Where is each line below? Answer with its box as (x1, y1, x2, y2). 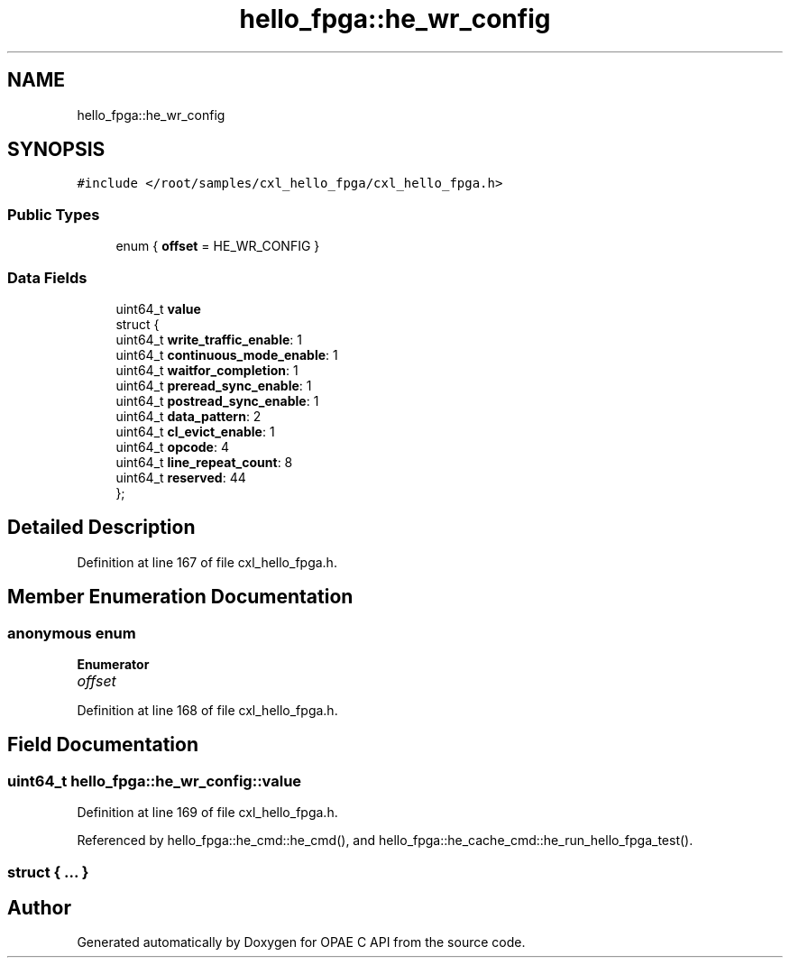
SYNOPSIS (7, 138, 106, 161)
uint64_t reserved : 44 (115, 469, 246, 485)
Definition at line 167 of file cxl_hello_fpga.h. (77, 554, 337, 570)
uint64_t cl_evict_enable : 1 (115, 423, 275, 439)
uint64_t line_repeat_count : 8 (115, 454, 293, 470)
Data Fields (7, 268, 87, 287)
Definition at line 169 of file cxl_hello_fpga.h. (77, 804, 338, 821)
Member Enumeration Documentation (7, 585, 354, 609)
